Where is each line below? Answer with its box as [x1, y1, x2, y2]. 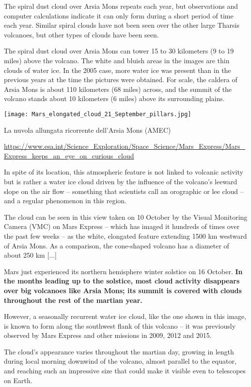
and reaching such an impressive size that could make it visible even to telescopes [4, 366, 246, 376]
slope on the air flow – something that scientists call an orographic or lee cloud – [4, 186, 244, 196]
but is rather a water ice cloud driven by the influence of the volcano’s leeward [4, 176, 237, 186]
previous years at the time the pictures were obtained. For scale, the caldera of [4, 74, 237, 85]
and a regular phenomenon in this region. [4, 195, 127, 206]
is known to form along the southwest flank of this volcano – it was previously [4, 320, 236, 331]
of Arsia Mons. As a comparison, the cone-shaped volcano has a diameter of [4, 240, 229, 250]
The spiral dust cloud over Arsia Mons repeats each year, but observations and [4, 1, 238, 11]
